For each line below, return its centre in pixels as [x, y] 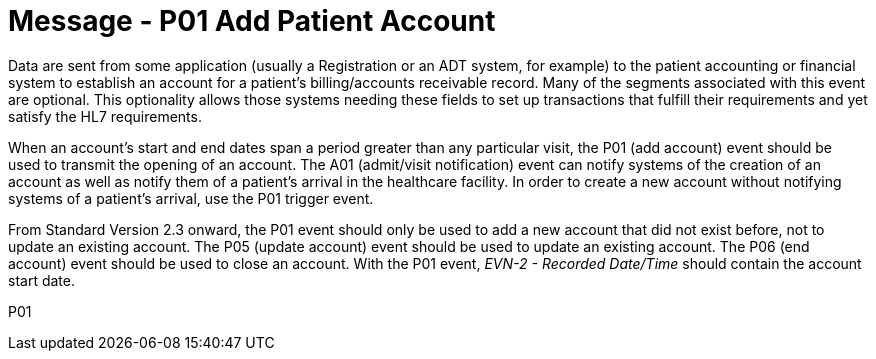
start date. [41, 280]
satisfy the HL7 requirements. [105, 116]
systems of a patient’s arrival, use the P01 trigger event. [191, 198]
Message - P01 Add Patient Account [252, 21]
